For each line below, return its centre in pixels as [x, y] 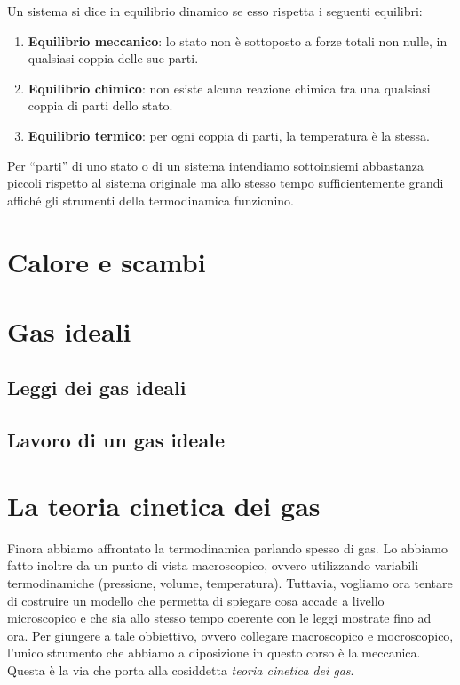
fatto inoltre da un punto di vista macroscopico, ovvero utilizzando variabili [213, 565]
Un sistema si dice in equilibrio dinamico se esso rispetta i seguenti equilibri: [215, 11]
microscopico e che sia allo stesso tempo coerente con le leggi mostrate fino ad [219, 618]
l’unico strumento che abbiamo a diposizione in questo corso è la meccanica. [214, 653]
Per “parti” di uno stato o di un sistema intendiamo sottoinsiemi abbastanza [215, 165]
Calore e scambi [107, 261]
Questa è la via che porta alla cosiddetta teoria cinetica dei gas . [181, 669]
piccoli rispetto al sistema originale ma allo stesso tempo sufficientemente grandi [226, 183]
